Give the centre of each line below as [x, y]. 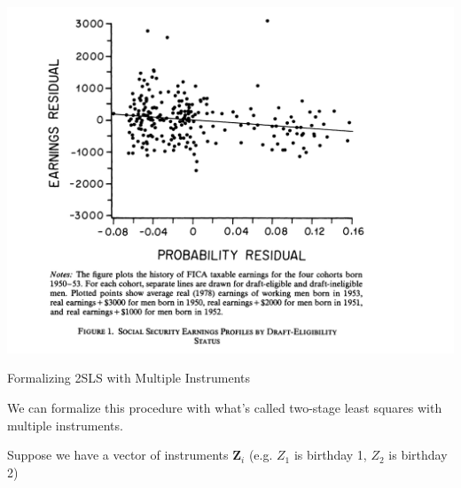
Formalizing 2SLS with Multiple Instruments [129, 378]
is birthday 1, [330, 455]
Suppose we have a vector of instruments [118, 455]
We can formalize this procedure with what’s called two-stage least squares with [225, 407]
